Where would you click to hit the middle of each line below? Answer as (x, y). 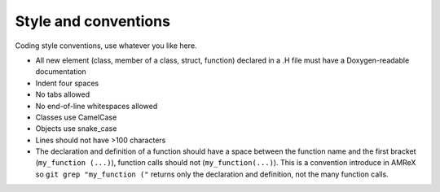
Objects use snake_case (76, 129)
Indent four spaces (67, 83)
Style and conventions (93, 21)
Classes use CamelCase (76, 117)
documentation (61, 72)
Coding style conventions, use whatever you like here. (106, 46)
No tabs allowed (63, 94)
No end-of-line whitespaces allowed (97, 106)
